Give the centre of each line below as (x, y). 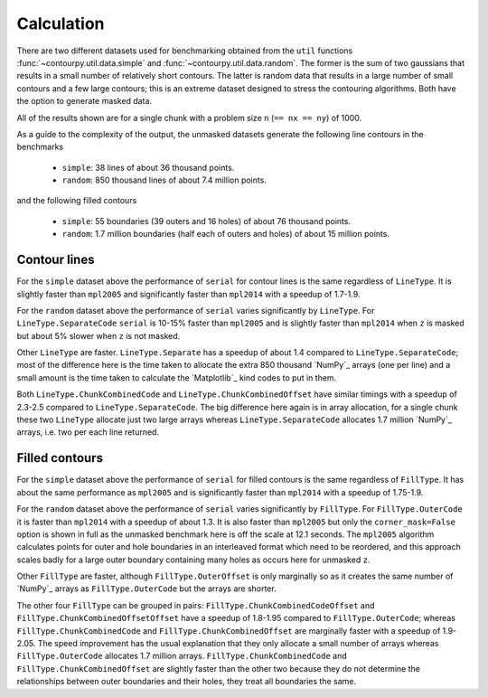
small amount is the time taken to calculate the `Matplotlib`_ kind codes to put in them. (177, 377)
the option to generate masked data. (84, 101)
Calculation (61, 24)
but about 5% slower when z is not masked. (99, 335)
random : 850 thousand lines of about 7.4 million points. (164, 180)
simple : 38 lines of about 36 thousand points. (148, 167)
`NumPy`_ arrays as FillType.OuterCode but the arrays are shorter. (146, 589)
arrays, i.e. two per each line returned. (88, 432)
